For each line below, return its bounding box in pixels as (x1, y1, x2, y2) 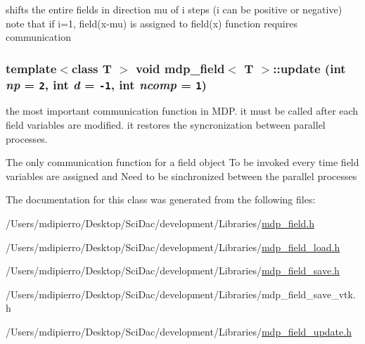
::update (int (273, 59, 346, 77)
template (6, 59, 57, 77)
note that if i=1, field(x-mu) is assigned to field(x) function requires (6, 15, 297, 30)
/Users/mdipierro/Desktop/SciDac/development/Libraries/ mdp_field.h (6, 216, 315, 231)
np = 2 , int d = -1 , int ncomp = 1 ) (6, 75, 207, 93)
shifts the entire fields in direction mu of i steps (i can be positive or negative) (6, 2, 342, 16)
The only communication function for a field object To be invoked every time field (6, 155, 359, 170)
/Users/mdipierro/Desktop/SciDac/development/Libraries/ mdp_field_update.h (6, 324, 352, 339)
